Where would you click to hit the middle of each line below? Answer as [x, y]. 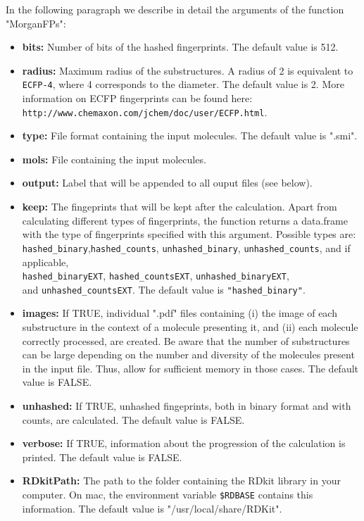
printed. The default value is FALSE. [102, 457]
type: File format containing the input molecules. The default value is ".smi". [190, 136]
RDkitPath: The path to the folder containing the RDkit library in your [181, 481]
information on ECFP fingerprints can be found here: [137, 98]
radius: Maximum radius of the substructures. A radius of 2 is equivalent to [188, 70]
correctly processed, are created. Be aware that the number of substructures [186, 340]
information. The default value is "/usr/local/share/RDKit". [152, 508]
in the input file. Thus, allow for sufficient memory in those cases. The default [190, 368]
